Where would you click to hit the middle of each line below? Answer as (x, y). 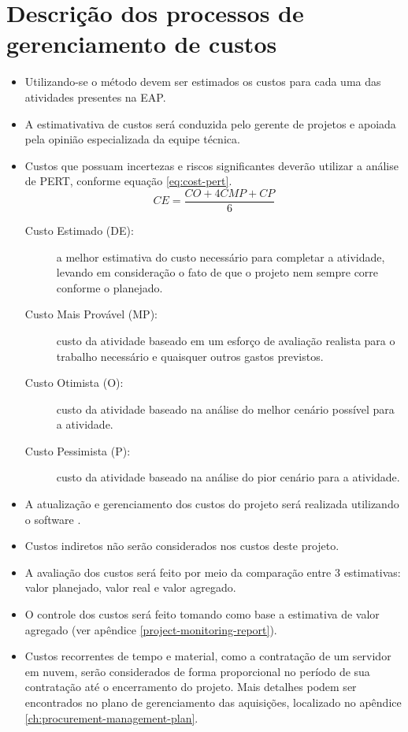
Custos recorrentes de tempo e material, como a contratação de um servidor (208, 656)
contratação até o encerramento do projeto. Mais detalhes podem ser (191, 687)
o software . (53, 519)
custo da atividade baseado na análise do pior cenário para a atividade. (228, 477)
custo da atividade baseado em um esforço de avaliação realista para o (226, 340)
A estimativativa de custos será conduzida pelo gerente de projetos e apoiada (210, 123)
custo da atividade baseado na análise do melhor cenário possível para (225, 409)
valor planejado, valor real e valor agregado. (130, 587)
